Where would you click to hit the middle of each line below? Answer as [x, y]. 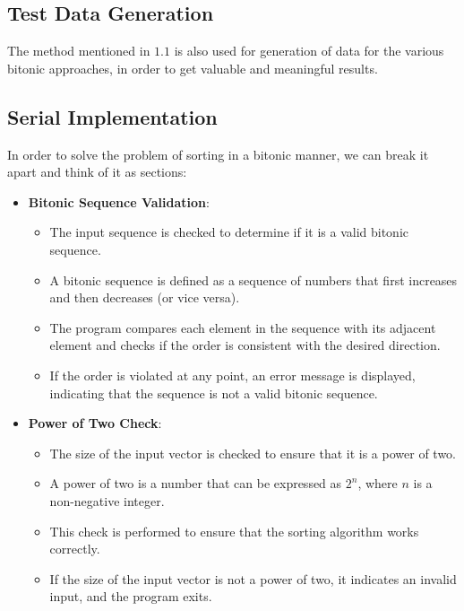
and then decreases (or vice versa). [145, 297]
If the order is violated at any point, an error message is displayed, [232, 375]
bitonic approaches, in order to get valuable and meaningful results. [193, 68]
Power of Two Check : [95, 423]
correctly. [75, 549]
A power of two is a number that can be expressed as [196, 483]
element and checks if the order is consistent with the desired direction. [245, 345]
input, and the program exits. [131, 596]
